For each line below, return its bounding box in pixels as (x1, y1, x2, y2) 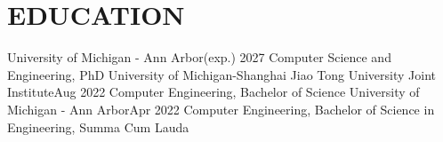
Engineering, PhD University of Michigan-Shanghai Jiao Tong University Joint (7, 65, 437, 83)
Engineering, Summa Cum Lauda (7, 117, 189, 136)
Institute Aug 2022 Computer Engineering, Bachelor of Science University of (7, 83, 420, 101)
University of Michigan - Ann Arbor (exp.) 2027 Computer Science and (7, 48, 391, 67)
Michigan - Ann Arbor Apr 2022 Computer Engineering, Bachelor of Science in (7, 99, 435, 118)
